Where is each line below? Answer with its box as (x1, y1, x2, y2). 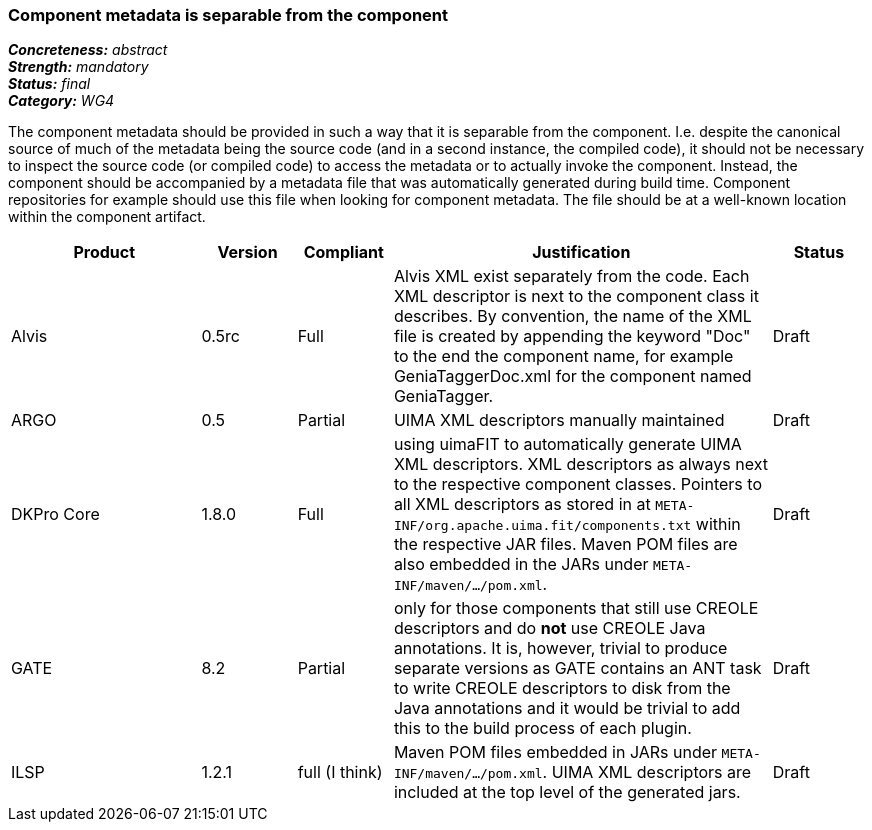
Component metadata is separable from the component (8, 5, 449, 25)
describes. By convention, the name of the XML (393, 306, 752, 327)
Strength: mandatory (8, 58, 149, 76)
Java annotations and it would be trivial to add (393, 698, 741, 719)
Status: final (8, 75, 91, 93)
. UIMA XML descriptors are (542, 762, 752, 783)
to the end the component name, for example (393, 346, 734, 367)
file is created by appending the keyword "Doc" (393, 326, 751, 347)
